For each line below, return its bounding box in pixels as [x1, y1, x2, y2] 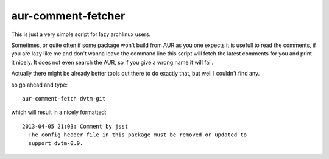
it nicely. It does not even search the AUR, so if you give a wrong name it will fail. [11, 58, 214, 66]
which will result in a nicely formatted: [11, 108, 107, 116]
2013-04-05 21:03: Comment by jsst [22, 122, 129, 130]
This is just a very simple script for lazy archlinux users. [11, 30, 151, 38]
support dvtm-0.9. [28, 140, 83, 147]
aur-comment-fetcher [11, 9, 126, 23]
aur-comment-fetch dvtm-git [22, 95, 106, 102]
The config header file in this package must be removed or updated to [28, 132, 247, 138]
